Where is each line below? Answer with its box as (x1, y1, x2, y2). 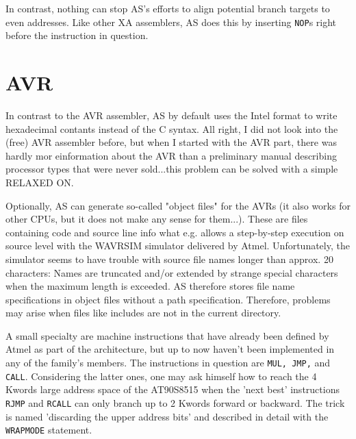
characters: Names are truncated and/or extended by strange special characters (5, 265, 338, 279)
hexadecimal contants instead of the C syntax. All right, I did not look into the (5, 121, 338, 136)
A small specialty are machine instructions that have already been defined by (5, 328, 329, 342)
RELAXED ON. (5, 175, 74, 189)
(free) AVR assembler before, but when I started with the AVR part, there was (5, 135, 337, 149)
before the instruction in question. (5, 28, 149, 42)
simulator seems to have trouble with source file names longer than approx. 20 (5, 251, 333, 266)
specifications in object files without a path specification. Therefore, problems (5, 292, 331, 306)
